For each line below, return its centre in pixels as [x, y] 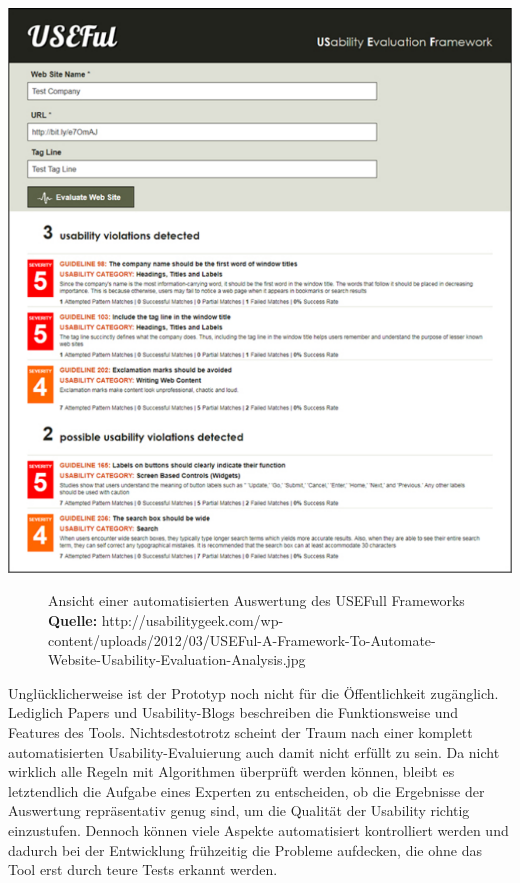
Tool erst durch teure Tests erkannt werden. [143, 869]
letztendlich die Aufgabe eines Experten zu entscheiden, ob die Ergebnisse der [246, 790]
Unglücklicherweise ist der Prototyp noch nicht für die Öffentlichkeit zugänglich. [253, 692]
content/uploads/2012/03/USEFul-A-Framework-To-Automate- [242, 639]
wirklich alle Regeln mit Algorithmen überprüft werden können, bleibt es [231, 771]
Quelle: [73, 620]
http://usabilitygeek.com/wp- [192, 620]
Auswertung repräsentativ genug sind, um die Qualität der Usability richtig [239, 810]
